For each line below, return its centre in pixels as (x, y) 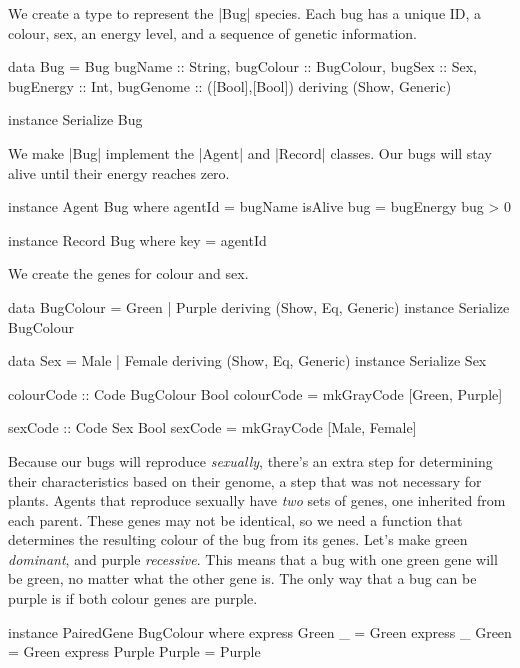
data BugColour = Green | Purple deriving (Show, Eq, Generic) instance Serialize (259, 306)
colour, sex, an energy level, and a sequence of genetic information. (212, 32)
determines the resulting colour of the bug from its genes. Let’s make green (238, 539)
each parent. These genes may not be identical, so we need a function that (235, 519)
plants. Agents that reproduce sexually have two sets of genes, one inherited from (257, 500)
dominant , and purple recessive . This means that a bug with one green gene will (253, 558)
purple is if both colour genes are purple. (133, 598)
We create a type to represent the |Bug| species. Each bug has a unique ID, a (245, 13)
